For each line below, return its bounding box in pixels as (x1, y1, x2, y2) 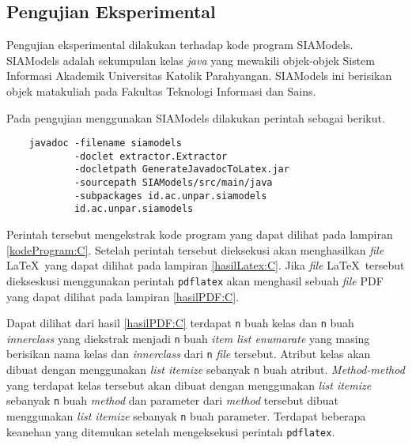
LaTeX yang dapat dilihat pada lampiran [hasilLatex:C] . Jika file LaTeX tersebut (6, 257, 405, 273)
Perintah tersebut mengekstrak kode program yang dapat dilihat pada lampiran (6, 226, 393, 243)
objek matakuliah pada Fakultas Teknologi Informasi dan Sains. (6, 82, 316, 99)
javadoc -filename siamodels (28, 138, 182, 149)
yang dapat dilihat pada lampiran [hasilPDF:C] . (6, 288, 240, 304)
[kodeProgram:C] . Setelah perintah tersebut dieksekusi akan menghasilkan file (6, 241, 384, 258)
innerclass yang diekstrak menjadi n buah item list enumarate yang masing (6, 330, 370, 346)
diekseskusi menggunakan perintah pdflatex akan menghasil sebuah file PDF (6, 272, 384, 288)
